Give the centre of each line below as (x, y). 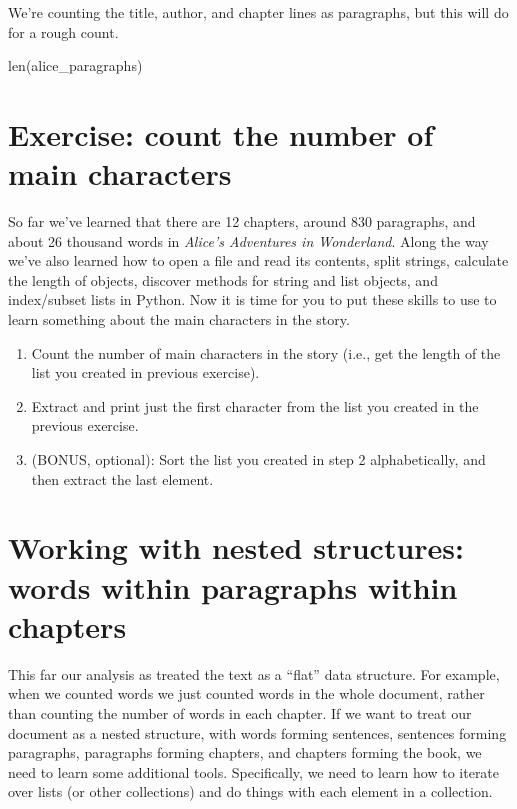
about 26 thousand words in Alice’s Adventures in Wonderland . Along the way (248, 240)
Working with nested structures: (236, 547)
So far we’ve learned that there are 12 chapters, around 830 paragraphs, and (242, 221)
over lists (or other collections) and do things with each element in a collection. (250, 791)
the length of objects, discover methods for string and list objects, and (223, 279)
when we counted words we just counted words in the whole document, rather (246, 693)
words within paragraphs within (233, 586)
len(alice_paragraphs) (75, 65)
